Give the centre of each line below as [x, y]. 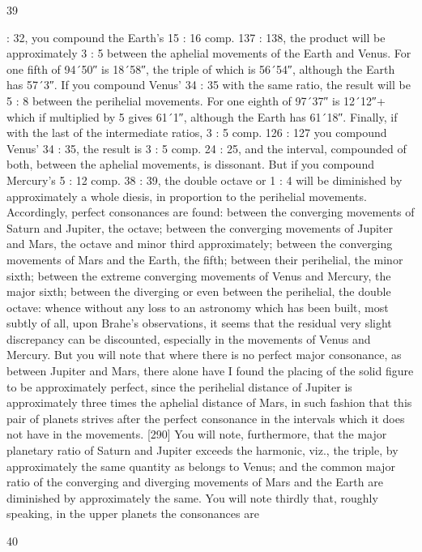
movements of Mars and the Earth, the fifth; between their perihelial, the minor [205, 259]
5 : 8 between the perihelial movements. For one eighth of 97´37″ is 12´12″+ [196, 100]
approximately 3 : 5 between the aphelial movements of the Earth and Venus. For [209, 53]
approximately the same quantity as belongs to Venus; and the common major [201, 466]
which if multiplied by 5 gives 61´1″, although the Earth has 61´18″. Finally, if [202, 116]
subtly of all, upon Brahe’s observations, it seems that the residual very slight [199, 323]
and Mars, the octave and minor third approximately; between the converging [200, 244]
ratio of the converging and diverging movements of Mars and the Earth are [195, 482]
